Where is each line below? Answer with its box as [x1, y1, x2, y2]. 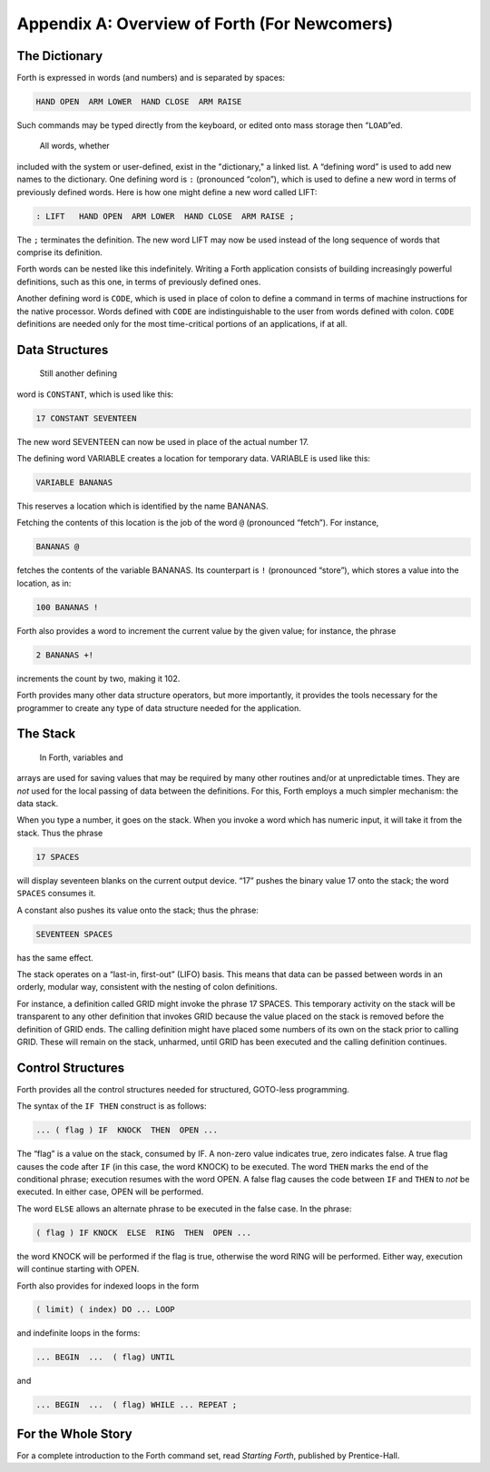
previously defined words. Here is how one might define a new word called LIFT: [16, 186, 318, 197]
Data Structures [16, 341, 109, 358]
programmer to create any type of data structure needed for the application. [16, 702, 301, 713]
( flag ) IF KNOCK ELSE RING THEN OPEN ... [35, 1227, 251, 1238]
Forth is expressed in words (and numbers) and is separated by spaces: [16, 73, 286, 84]
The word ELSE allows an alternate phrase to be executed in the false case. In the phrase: [16, 1203, 353, 1214]
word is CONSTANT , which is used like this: [16, 389, 174, 400]
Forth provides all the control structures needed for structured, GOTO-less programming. [16, 1083, 349, 1094]
